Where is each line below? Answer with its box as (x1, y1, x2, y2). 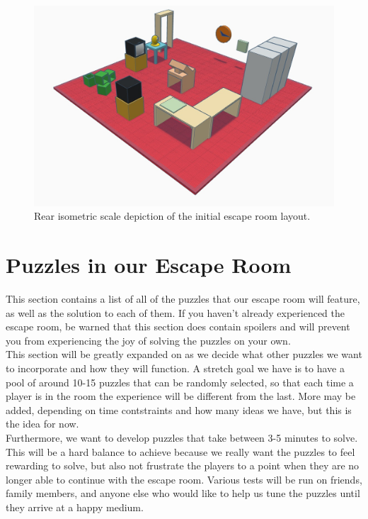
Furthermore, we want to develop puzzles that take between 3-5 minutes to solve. (6, 430, 358, 445)
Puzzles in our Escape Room (6, 250, 292, 279)
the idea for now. (6, 416, 79, 431)
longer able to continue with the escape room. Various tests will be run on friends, (6, 471, 362, 486)
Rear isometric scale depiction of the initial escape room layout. (34, 208, 311, 223)
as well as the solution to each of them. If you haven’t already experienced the (6, 305, 345, 320)
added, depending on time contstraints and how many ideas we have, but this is (6, 402, 352, 417)
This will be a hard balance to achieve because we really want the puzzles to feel (6, 444, 355, 459)
